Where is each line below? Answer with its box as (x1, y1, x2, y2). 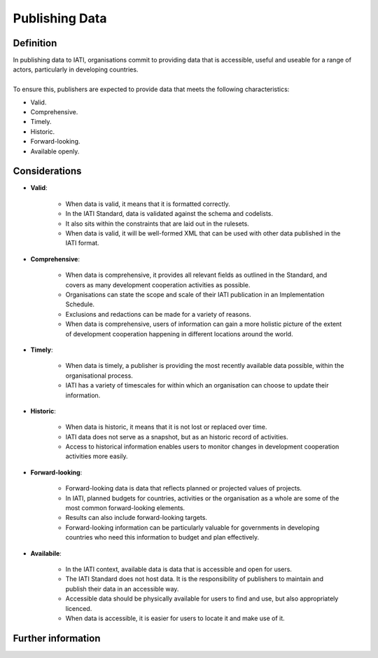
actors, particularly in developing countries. (13, 65, 139, 74)
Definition (13, 37, 57, 49)
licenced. (65, 604, 92, 612)
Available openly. (30, 147, 80, 156)
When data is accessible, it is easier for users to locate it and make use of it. (65, 614, 285, 622)
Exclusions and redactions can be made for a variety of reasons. (65, 310, 251, 318)
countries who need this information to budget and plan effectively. (65, 533, 259, 542)
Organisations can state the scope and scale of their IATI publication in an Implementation (65, 291, 325, 299)
